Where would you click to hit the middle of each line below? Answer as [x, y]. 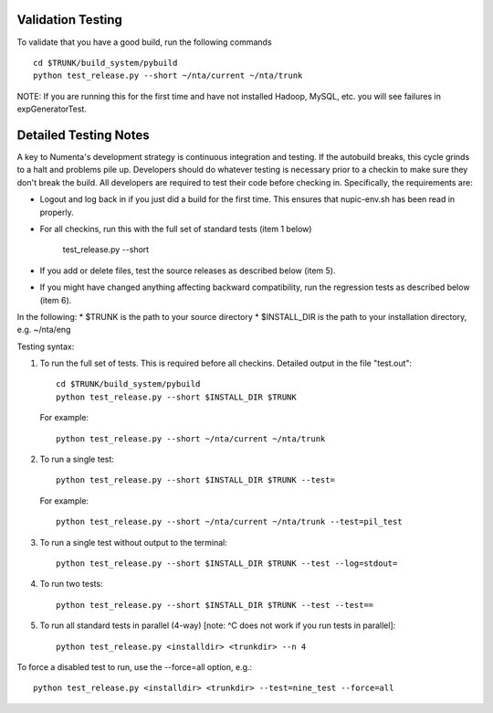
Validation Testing [70, 20]
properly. [57, 212]
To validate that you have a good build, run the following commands [145, 42]
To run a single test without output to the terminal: [134, 542]
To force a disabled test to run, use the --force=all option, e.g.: [135, 666]
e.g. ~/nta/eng [44, 330]
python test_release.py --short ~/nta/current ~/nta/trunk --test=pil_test [229, 522]
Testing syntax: [46, 346]
